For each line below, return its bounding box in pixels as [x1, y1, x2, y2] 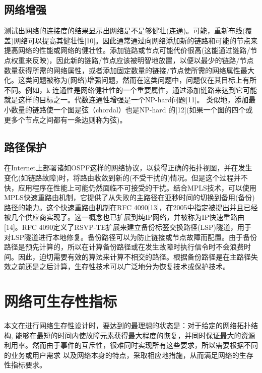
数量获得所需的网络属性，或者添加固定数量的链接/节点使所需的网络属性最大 [4, 65, 254, 75]
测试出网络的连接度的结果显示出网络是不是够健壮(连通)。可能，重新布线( [4, 25, 245, 36]
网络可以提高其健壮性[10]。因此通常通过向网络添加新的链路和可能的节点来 [14, 35, 258, 45]
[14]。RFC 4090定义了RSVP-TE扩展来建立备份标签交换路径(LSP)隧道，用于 [4, 221, 251, 232]
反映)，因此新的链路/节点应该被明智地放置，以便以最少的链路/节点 [32, 54, 254, 65]
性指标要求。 [4, 359, 46, 370]
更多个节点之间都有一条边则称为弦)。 [4, 114, 127, 125]
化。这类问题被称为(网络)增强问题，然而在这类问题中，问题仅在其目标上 [4, 75, 242, 85]
